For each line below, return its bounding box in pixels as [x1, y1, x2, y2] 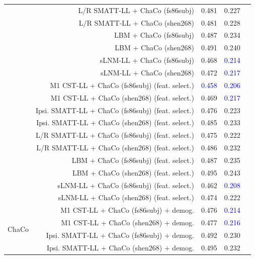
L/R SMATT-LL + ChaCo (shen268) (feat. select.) [36, 142, 194, 153]
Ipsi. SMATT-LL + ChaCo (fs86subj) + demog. [46, 229, 194, 240]
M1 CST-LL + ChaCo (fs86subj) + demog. [60, 205, 194, 215]
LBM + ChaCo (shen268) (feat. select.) [72, 167, 194, 178]
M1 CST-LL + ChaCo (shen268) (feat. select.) [50, 92, 194, 103]
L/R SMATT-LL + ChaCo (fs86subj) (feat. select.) [36, 130, 194, 140]
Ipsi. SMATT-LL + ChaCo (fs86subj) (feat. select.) [36, 105, 194, 115]
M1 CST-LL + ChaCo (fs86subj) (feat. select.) [50, 79, 194, 90]
